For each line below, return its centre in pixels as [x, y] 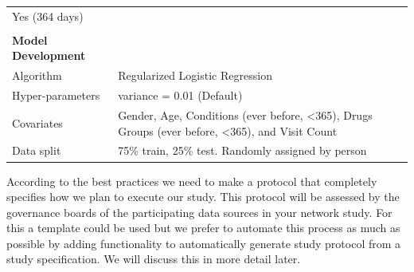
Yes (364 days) [48, 16]
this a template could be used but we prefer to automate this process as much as [203, 228]
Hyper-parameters [56, 95]
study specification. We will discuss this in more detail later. [154, 259]
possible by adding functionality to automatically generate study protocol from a [204, 243]
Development [49, 55]
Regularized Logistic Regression [195, 75]
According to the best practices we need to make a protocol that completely [192, 181]
